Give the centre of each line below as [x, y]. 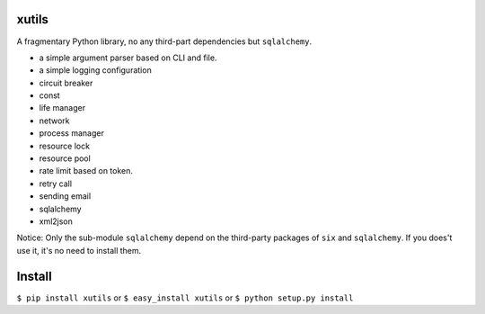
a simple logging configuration [95, 70]
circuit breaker [66, 83]
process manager [72, 133]
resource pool [65, 158]
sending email [65, 196]
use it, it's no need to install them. [79, 250]
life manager [62, 108]
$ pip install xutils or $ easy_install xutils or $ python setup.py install [185, 298]
